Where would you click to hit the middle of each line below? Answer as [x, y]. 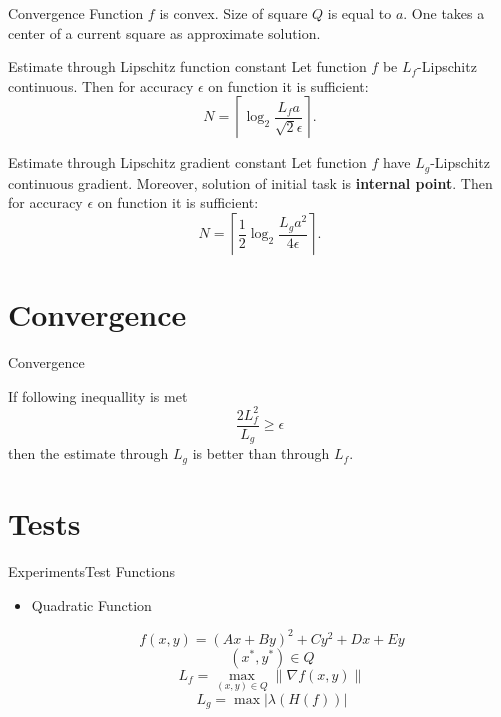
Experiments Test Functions [92, 570]
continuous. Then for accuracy [101, 85]
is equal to [359, 13]
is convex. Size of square [233, 13]
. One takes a [444, 13]
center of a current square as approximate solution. [164, 32]
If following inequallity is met [98, 395]
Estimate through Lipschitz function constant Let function [187, 66]
